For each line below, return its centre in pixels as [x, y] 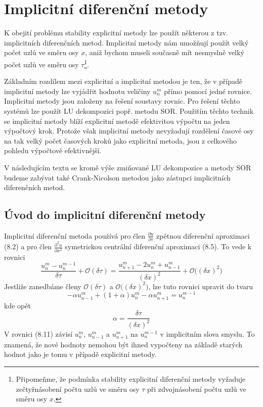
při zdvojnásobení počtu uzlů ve [196, 389]
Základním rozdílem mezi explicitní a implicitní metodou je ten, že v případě [123, 81]
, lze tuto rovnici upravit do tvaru [201, 286]
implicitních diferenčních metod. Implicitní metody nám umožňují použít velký [126, 42]
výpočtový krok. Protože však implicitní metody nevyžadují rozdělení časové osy [129, 131]
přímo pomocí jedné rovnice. [208, 91]
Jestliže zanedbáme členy [43, 286]
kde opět [17, 305]
